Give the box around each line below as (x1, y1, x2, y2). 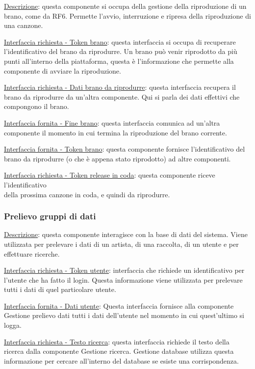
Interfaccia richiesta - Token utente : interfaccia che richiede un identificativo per (4, 265, 245, 275)
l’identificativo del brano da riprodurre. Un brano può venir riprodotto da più (4, 46, 237, 56)
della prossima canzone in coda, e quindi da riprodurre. (4, 189, 170, 199)
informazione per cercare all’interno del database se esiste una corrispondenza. (4, 355, 239, 366)
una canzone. (4, 20, 43, 30)
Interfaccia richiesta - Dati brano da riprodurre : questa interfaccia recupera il (4, 82, 236, 92)
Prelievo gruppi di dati (4, 210, 96, 222)
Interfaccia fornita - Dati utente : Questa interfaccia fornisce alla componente (4, 300, 234, 311)
